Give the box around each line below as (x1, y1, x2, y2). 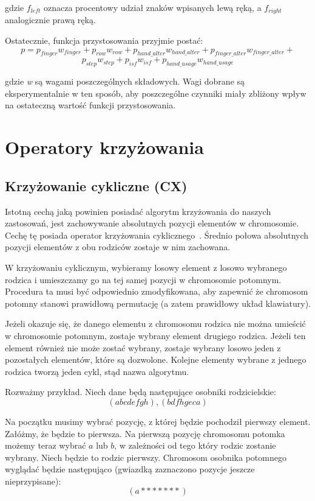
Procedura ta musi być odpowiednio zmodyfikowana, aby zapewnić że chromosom (5, 285, 308, 298)
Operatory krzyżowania (5, 135, 204, 159)
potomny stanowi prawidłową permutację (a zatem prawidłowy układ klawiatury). (5, 296, 311, 309)
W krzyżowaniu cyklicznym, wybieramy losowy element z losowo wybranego (5, 261, 287, 273)
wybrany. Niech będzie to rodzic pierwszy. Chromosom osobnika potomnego (5, 450, 286, 463)
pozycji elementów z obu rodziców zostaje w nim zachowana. (5, 240, 231, 253)
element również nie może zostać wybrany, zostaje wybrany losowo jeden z (5, 341, 281, 354)
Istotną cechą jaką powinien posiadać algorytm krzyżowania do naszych (5, 205, 271, 217)
